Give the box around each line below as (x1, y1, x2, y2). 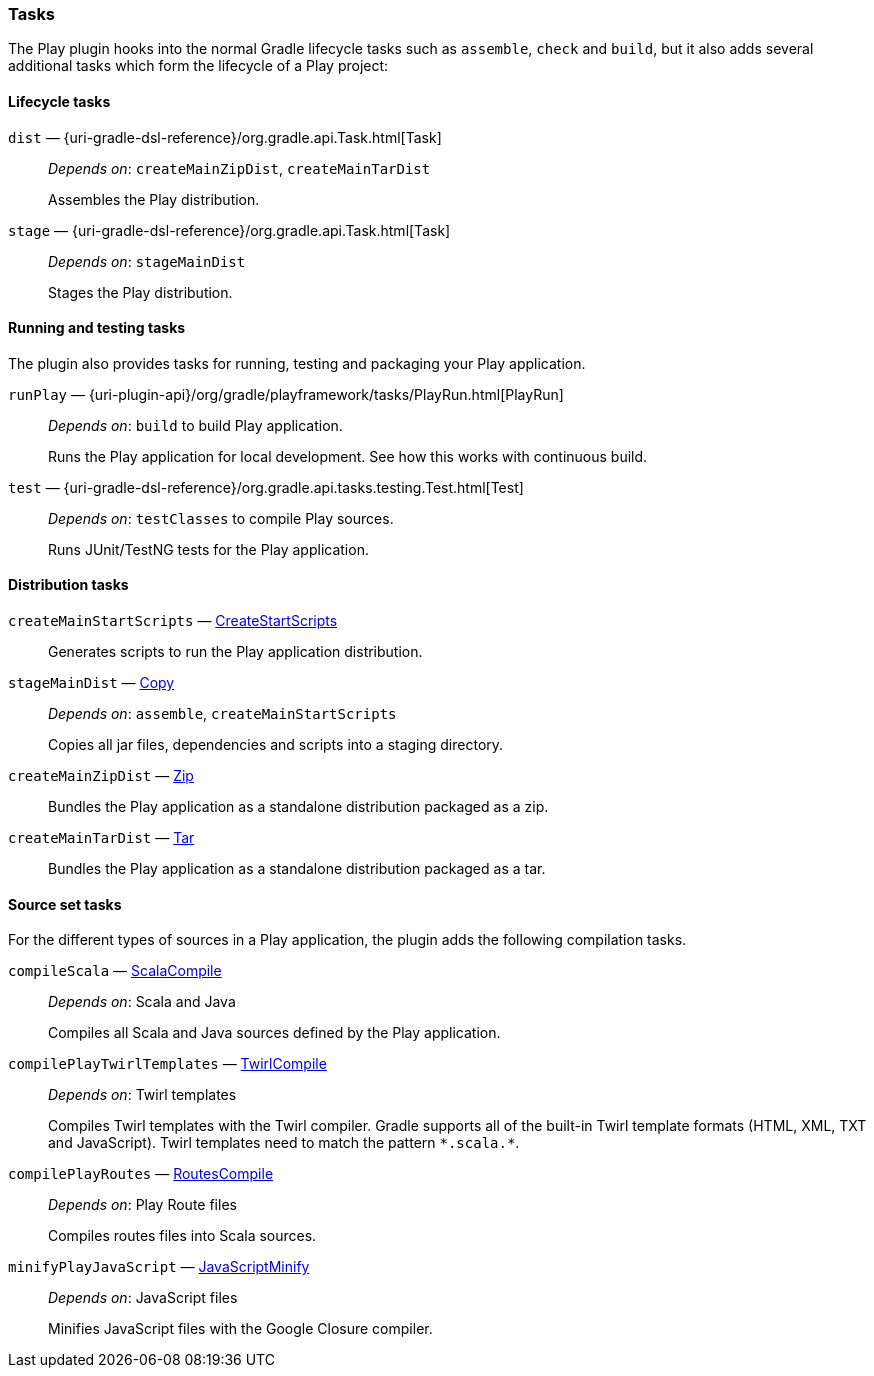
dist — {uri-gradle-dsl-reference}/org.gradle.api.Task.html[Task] (8, 128, 442, 146)
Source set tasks (8, 895, 122, 913)
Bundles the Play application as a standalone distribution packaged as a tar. (48, 860, 546, 878)
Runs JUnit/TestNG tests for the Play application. (48, 540, 369, 558)
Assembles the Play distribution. (48, 190, 260, 208)
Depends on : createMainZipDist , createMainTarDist (48, 159, 431, 177)
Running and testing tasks (8, 319, 186, 337)
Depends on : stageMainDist (48, 252, 246, 270)
